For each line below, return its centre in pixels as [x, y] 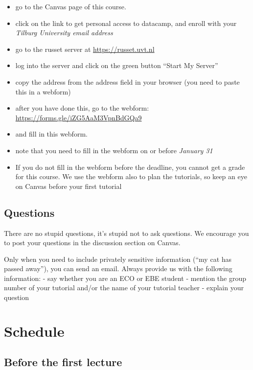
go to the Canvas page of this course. [71, 6]
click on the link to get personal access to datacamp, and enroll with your [126, 23]
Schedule [34, 331]
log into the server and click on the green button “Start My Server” [117, 65]
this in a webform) [43, 91]
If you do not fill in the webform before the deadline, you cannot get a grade [130, 167]
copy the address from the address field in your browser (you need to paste [127, 81]
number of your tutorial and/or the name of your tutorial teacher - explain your [124, 288]
